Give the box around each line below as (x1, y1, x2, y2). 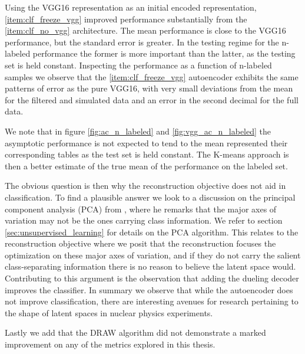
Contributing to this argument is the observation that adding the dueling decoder (5, 272, 299, 284)
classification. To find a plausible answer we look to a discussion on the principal (5, 191, 296, 203)
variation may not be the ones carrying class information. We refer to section (5, 214, 283, 227)
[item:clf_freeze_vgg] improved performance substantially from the (5, 12, 247, 25)
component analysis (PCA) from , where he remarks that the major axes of (5, 202, 277, 215)
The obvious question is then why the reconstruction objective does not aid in (5, 179, 286, 192)
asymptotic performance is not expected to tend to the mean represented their (5, 136, 288, 149)
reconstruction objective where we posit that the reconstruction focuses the (5, 237, 276, 250)
